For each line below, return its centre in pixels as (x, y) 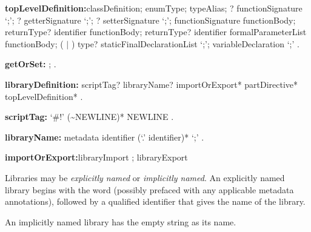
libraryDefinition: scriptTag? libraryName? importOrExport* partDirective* (152, 84)
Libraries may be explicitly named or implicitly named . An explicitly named (145, 177)
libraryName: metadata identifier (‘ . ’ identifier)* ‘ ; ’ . (105, 137)
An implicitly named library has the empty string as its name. (121, 221)
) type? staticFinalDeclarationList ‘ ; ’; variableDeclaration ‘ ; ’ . (185, 43)
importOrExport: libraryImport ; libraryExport (96, 157)
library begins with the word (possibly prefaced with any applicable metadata (149, 189)
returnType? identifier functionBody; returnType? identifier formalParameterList (156, 32)
